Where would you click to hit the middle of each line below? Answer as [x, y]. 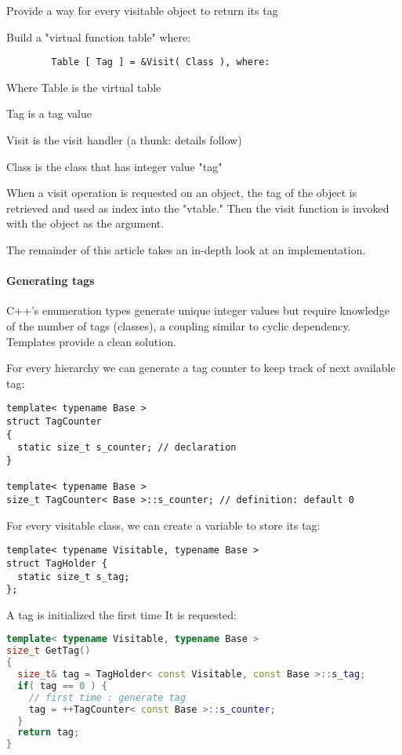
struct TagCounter [54, 422]
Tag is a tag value [49, 113]
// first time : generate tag [107, 697]
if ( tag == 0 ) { [62, 686]
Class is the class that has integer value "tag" [114, 166]
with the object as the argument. [85, 223]
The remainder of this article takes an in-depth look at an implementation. [186, 250]
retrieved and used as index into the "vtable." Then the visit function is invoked [198, 208]
